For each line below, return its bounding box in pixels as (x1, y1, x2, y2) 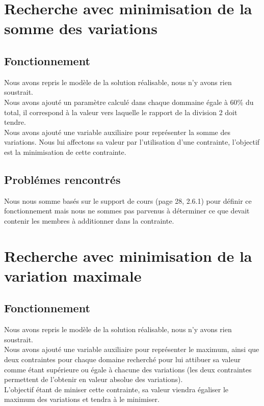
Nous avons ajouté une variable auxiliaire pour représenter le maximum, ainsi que (4, 344, 259, 355)
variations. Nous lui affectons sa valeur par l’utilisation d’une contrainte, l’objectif (4, 137, 260, 147)
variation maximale (4, 265, 142, 286)
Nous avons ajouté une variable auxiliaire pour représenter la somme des (4, 126, 230, 137)
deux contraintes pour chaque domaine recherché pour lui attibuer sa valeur (4, 354, 241, 365)
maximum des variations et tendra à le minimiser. (4, 394, 160, 404)
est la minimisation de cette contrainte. (4, 146, 126, 157)
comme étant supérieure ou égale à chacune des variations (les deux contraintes (4, 364, 252, 374)
